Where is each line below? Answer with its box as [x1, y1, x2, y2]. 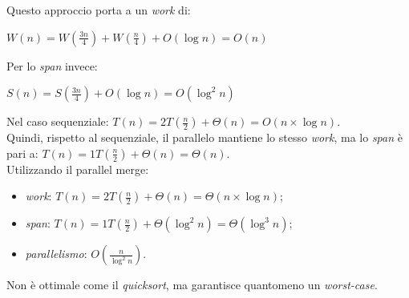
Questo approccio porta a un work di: [6, 2, 191, 18]
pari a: [6, 144, 38, 161]
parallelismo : [25, 245, 87, 262]
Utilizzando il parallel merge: [6, 160, 149, 177]
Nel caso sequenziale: [6, 113, 109, 130]
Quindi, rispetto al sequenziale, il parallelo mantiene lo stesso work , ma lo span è [6, 129, 403, 146]
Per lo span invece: [6, 57, 98, 74]
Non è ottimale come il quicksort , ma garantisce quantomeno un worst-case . [6, 276, 378, 293]
